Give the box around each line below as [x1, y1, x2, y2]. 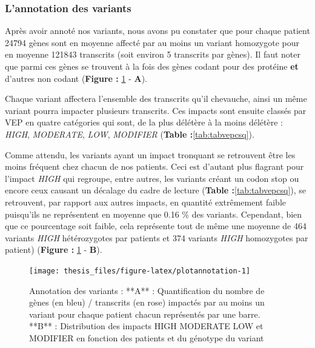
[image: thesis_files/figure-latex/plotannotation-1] [29, 266, 251, 275]
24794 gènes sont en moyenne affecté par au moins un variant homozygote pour [5, 36, 300, 49]
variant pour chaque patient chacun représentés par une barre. [29, 307, 260, 320]
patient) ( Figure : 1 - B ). [5, 243, 102, 256]
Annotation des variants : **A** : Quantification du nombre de [29, 284, 265, 296]
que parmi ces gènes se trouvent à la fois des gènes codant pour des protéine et [5, 60, 299, 72]
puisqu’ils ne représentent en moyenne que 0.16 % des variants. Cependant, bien [5, 207, 302, 220]
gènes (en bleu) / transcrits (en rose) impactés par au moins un [29, 296, 265, 309]
